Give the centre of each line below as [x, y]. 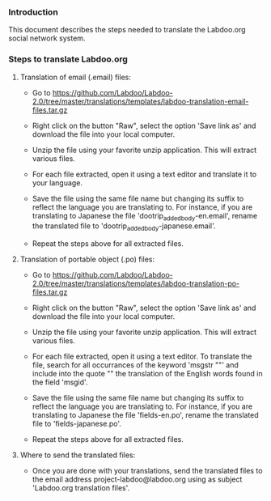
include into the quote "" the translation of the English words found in [147, 374]
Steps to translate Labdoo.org [68, 59]
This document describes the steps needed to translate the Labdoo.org [127, 30]
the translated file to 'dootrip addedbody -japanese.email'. [124, 227]
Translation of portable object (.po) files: [87, 259]
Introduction [33, 12]
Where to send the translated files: [78, 455]
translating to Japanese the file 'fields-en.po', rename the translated [145, 415]
